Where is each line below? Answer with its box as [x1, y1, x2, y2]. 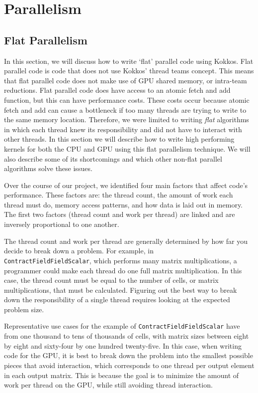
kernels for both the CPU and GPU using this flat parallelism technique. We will [4, 143, 251, 154]
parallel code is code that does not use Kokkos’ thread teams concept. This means [4, 65, 254, 76]
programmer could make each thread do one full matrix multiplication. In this [4, 265, 242, 275]
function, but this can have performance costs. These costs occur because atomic [4, 94, 250, 105]
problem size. [4, 304, 44, 314]
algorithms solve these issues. [4, 163, 92, 174]
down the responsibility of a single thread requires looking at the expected [4, 294, 230, 305]
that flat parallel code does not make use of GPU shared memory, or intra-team [4, 75, 247, 85]
